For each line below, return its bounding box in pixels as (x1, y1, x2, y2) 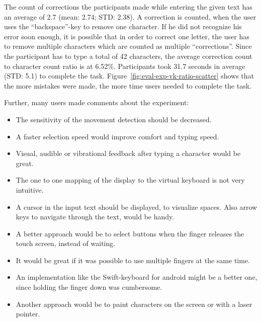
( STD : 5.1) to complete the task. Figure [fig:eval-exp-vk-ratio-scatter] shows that (4, 70, 254, 81)
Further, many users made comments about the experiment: (4, 97, 189, 108)
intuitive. (16, 184, 44, 195)
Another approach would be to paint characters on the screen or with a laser (16, 298, 252, 309)
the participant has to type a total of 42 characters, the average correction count (4, 50, 252, 61)
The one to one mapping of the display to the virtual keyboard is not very (16, 175, 245, 185)
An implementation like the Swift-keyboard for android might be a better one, (16, 272, 257, 282)
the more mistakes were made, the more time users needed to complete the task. (4, 80, 251, 91)
